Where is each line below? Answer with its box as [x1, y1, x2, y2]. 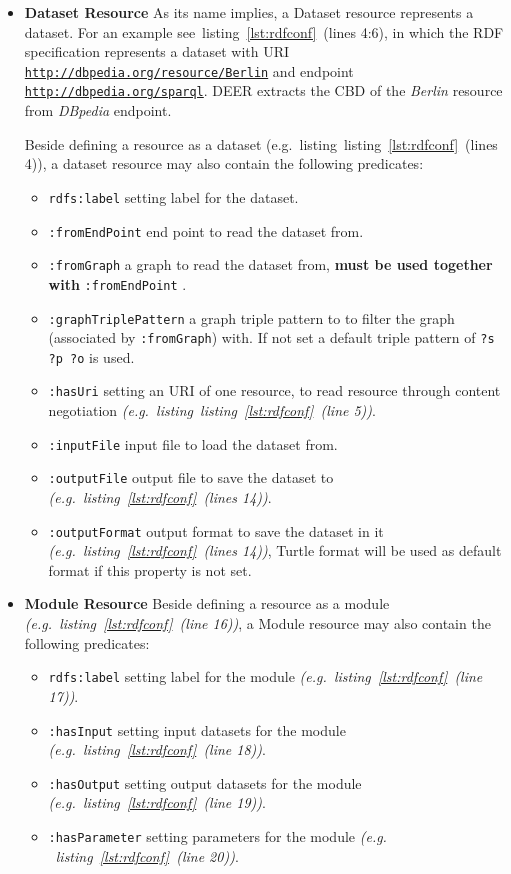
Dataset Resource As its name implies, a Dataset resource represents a [24, 2, 474, 22]
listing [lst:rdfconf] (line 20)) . [55, 845, 239, 866]
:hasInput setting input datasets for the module [48, 719, 346, 740]
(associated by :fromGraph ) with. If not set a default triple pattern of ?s [48, 327, 495, 348]
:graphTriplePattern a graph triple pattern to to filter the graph [48, 307, 455, 328]
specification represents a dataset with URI [24, 41, 290, 62]
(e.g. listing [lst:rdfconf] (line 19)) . [48, 792, 266, 813]
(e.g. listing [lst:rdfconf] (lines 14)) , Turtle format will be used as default [48, 540, 502, 561]
